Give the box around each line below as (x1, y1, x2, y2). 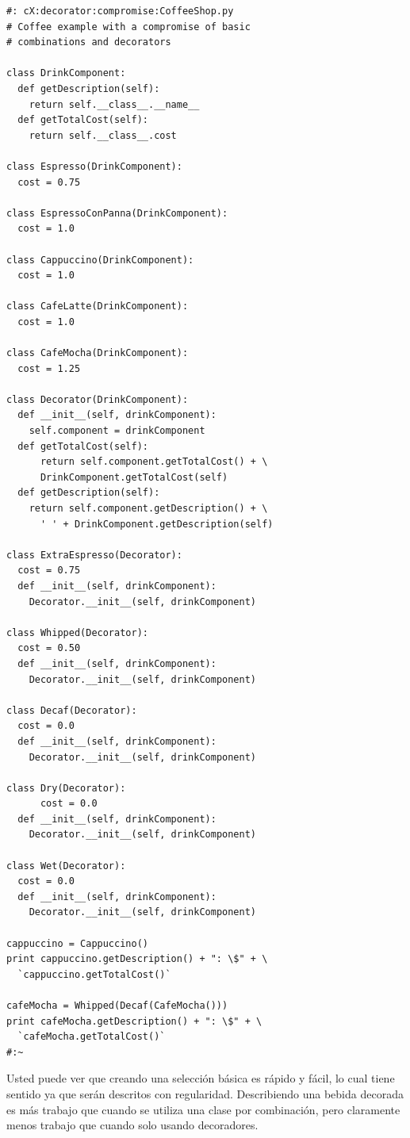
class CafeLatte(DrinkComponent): (6, 301, 189, 312)
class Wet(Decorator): (6, 860, 126, 872)
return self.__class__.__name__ (29, 98, 200, 110)
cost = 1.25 (17, 362, 81, 374)
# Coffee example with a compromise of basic (6, 21, 251, 33)
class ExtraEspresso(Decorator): (6, 549, 182, 561)
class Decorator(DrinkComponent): (6, 393, 189, 405)
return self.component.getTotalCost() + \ (40, 456, 268, 468)
